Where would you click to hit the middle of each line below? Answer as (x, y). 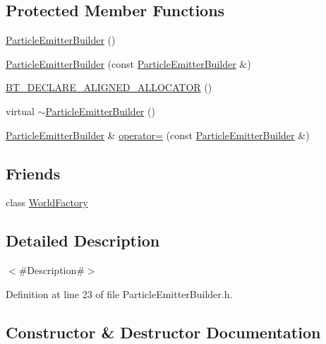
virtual (20, 111)
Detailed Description (83, 241)
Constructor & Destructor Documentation (163, 332)
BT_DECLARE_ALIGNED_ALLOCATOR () (109, 87)
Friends (33, 173)
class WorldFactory (47, 202)
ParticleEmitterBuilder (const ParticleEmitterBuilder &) (128, 63)
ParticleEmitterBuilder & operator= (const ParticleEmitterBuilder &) (158, 135)
